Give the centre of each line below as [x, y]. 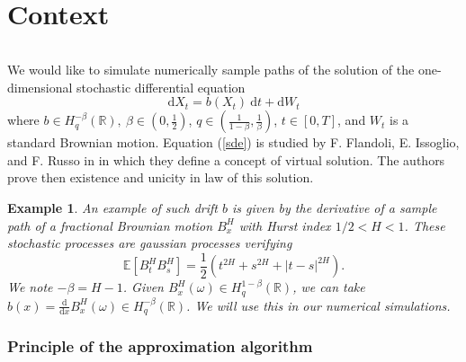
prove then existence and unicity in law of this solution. [161, 177]
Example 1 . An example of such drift [113, 207]
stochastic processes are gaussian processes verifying [150, 243]
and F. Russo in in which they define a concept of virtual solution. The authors [226, 159]
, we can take [329, 287]
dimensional [40, 87]
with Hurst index [285, 225]
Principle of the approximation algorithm [160, 346]
